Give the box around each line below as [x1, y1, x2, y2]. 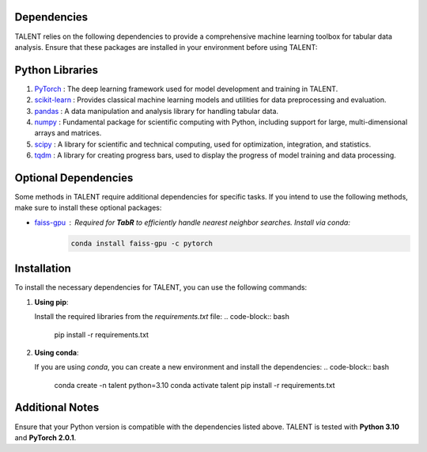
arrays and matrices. [34, 128, 102, 138]
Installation [14, 262, 71, 275]
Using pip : [34, 297, 69, 306]
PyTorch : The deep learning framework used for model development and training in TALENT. [34, 84, 338, 93]
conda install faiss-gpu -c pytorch [70, 238, 213, 248]
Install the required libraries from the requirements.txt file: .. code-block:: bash [34, 312, 290, 321]
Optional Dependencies [14, 171, 134, 184]
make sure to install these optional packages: [14, 203, 162, 213]
